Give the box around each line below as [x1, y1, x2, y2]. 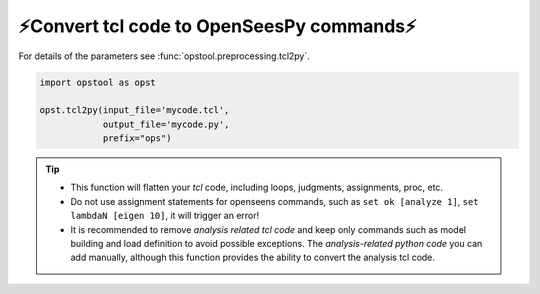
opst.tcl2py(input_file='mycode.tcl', [39, 105, 230, 116]
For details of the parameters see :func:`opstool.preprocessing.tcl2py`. [18, 50, 310, 62]
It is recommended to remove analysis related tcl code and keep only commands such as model [70, 223, 467, 235]
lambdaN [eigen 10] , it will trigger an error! [70, 210, 260, 222]
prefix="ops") [102, 133, 172, 144]
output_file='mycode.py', [102, 118, 230, 130]
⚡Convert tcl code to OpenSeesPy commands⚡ [18, 15, 417, 37]
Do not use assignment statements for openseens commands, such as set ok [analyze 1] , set [70, 195, 479, 207]
